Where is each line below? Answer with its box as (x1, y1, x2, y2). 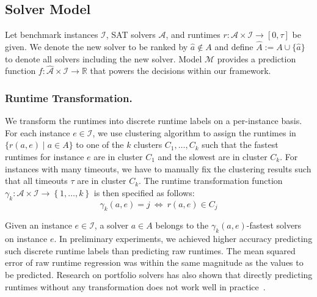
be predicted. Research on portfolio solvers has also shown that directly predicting (5, 268, 313, 280)
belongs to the (155, 219, 209, 232)
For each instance (5, 126, 70, 139)
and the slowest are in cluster (158, 150, 268, 163)
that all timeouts (5, 174, 68, 187)
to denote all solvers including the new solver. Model (5, 52, 202, 65)
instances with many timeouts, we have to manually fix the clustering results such (5, 162, 312, 175)
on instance (5, 232, 48, 245)
